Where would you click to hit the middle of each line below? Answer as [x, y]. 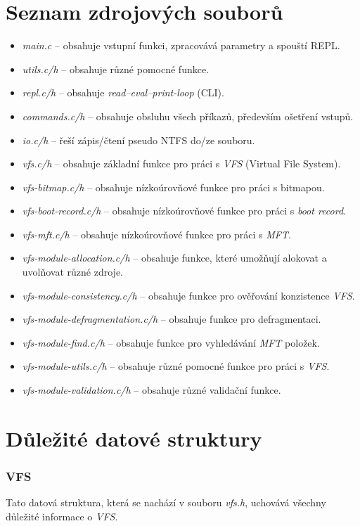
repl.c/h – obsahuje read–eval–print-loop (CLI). [123, 92]
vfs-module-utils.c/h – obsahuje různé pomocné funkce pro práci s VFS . [176, 366]
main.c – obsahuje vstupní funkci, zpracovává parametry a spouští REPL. [181, 45]
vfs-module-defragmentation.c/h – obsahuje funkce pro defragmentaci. [172, 319]
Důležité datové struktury [134, 438]
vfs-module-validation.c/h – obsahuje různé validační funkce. [152, 390]
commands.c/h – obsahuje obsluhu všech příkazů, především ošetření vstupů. [188, 116]
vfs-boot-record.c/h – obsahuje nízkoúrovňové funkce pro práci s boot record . [184, 211]
